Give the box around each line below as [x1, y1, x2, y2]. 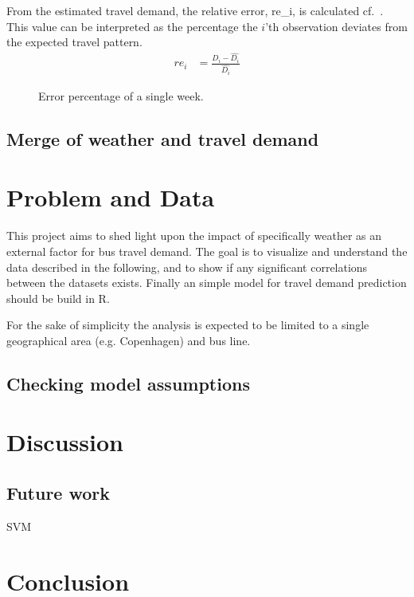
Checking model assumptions [6, 371, 250, 395]
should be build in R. [6, 289, 110, 306]
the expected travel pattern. [6, 33, 143, 50]
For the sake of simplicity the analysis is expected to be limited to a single [6, 316, 369, 333]
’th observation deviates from [265, 18, 408, 34]
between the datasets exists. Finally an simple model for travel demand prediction [6, 274, 407, 291]
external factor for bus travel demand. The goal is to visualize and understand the [6, 242, 408, 259]
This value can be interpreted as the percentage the [6, 18, 258, 34]
